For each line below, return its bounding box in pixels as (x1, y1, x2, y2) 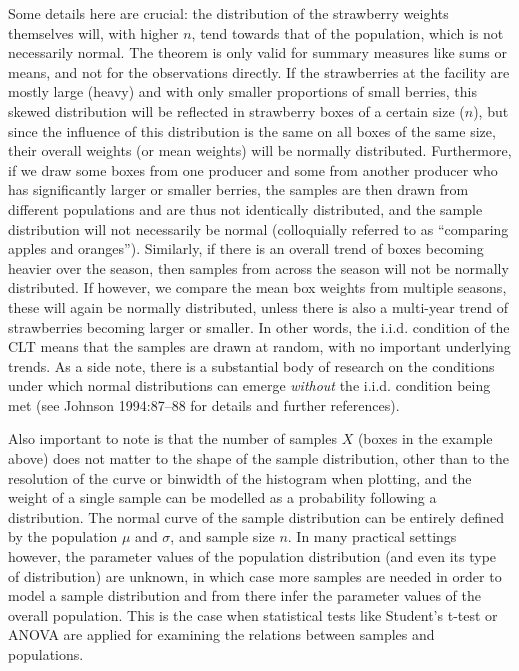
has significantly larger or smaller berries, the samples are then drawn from (8, 179, 469, 200)
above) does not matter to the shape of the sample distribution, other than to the (8, 448, 509, 469)
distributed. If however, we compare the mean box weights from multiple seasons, (8, 277, 507, 298)
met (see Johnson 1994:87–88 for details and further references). (8, 394, 400, 415)
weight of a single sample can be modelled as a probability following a (8, 487, 437, 508)
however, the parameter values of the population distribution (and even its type (8, 546, 497, 567)
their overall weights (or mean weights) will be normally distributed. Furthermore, (8, 140, 512, 161)
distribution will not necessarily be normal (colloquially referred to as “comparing (8, 218, 509, 239)
